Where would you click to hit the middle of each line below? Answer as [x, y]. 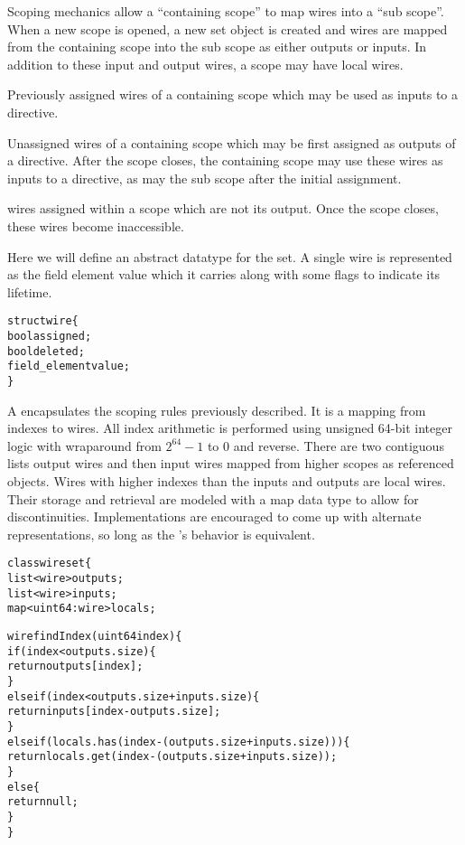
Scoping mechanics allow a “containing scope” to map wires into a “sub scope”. [226, 11]
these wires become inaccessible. [96, 225]
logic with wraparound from [84, 445]
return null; [43, 802]
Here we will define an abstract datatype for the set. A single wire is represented [230, 256]
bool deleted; [46, 351]
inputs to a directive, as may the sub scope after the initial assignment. [205, 178]
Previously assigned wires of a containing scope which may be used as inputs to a [233, 94]
